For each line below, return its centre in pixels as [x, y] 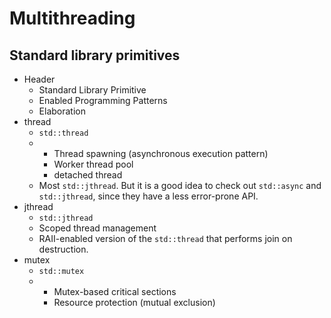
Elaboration [62, 111]
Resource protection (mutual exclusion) [134, 302]
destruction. [63, 249]
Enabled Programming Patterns [103, 100]
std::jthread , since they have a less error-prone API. [148, 196]
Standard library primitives [95, 55]
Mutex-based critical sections [115, 291]
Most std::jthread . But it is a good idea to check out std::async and [180, 185]
